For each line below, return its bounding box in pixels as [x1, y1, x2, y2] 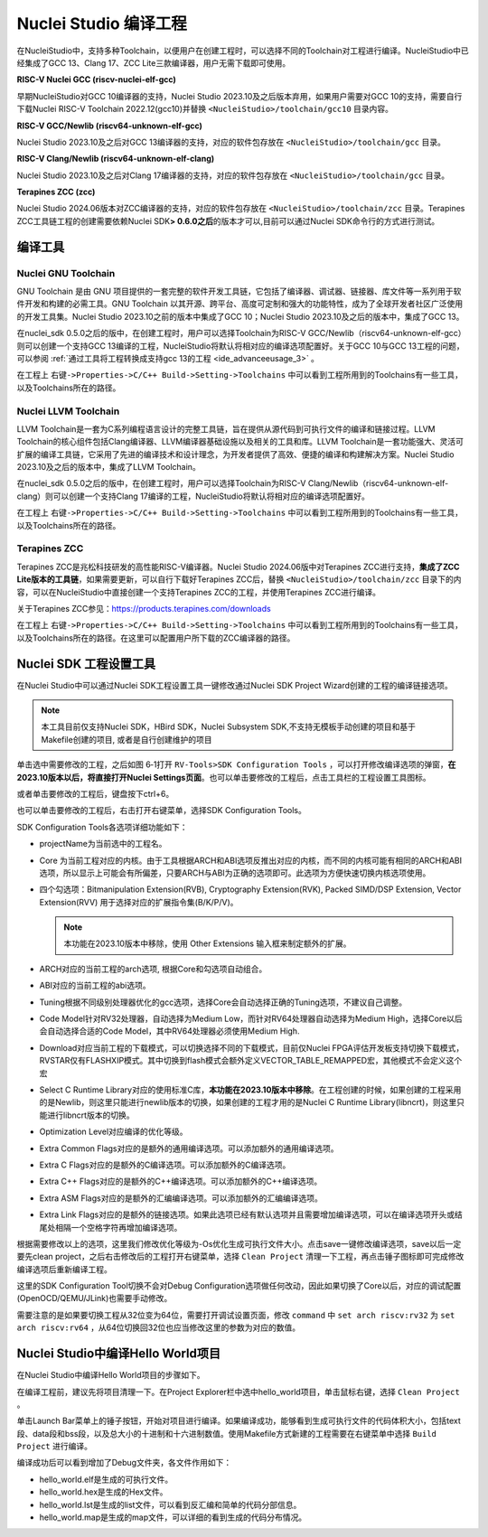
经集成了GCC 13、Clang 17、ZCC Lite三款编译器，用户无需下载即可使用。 [16, 57, 291, 68]
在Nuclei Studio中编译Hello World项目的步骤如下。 [16, 1370, 205, 1381]
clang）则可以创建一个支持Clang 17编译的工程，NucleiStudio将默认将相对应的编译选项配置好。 [16, 491, 370, 501]
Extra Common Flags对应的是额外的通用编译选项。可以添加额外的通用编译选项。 [39, 1143, 339, 1154]
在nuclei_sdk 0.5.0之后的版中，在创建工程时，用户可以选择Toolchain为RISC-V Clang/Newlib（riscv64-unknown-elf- [16, 478, 449, 489]
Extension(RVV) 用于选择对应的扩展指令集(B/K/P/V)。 [39, 896, 239, 907]
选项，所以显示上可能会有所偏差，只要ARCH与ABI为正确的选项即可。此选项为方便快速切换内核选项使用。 [39, 867, 431, 878]
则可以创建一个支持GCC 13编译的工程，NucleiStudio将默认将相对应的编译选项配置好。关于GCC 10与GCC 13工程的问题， [16, 340, 465, 351]
